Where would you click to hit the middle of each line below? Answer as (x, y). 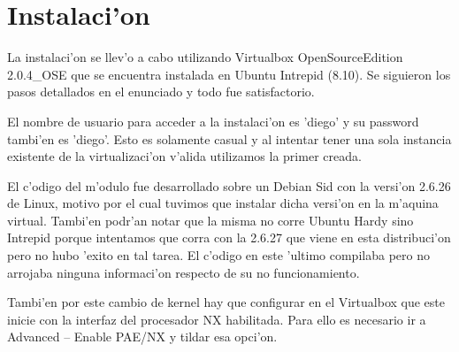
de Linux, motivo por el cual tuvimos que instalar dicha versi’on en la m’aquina (223, 203)
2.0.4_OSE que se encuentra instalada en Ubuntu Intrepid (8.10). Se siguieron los (229, 74)
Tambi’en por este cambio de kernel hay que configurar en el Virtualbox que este (226, 302)
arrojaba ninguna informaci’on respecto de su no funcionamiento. (184, 272)
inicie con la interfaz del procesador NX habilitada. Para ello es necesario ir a (217, 319)
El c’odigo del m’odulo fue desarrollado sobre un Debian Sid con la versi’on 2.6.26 (229, 185)
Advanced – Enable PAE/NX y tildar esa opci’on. (142, 337)
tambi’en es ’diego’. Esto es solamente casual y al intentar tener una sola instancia (229, 138)
